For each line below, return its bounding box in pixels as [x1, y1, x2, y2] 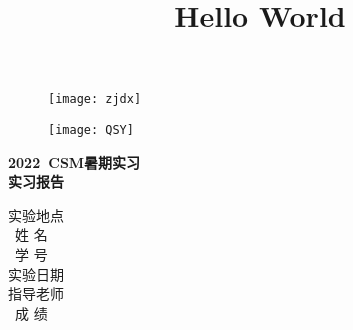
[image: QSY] [48, 123, 134, 138]
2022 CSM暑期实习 [8, 151, 141, 172]
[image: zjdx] [48, 92, 142, 107]
